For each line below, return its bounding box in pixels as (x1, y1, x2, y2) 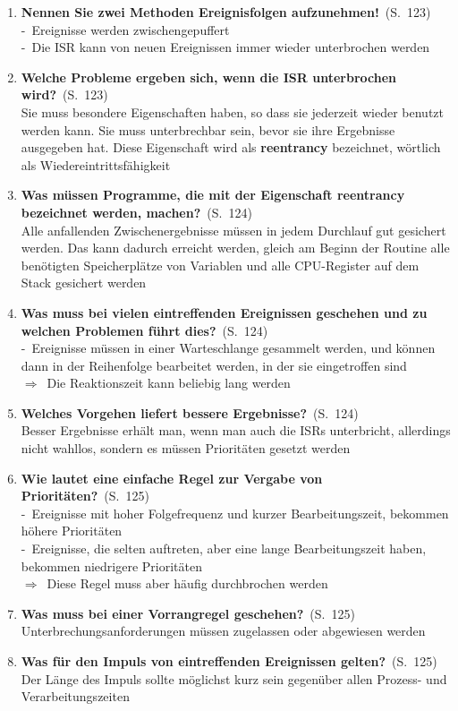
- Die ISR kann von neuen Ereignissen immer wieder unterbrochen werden (21, 38, 430, 56)
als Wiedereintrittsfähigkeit (21, 155, 171, 174)
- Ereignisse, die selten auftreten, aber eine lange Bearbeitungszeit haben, (21, 539, 427, 558)
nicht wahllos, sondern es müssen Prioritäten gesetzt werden (21, 439, 351, 458)
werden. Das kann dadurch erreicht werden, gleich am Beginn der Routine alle (21, 238, 450, 257)
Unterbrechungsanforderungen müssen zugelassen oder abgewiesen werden (21, 621, 426, 640)
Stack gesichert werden (21, 273, 147, 292)
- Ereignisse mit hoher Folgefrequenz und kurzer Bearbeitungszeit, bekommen (21, 503, 449, 522)
